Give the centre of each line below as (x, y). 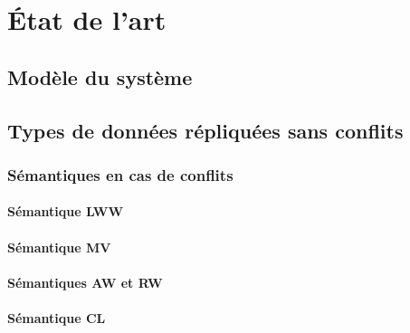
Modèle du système (100, 76)
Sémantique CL (57, 317)
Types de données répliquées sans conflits (205, 130)
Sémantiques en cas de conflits (120, 174)
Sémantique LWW (66, 211)
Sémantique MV (59, 247)
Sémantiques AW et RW (85, 282)
